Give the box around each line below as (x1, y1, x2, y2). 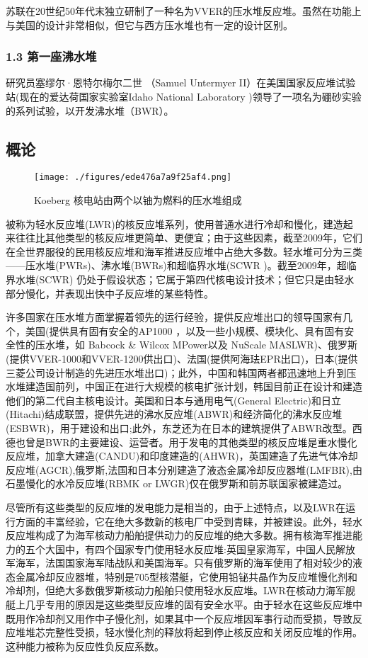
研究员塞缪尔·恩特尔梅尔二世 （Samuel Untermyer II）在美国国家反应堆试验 (6, 75, 356, 90)
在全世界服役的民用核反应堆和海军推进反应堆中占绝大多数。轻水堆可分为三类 (6, 244, 362, 259)
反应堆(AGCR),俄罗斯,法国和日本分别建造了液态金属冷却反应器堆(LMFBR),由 (6, 462, 362, 477)
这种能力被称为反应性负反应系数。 (6, 638, 164, 653)
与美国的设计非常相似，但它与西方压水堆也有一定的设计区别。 (6, 17, 293, 32)
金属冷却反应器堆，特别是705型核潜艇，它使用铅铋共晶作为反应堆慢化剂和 (15, 569, 357, 584)
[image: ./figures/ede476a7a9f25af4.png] (34, 172, 232, 183)
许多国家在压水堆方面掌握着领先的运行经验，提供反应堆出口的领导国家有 (6, 310, 343, 324)
